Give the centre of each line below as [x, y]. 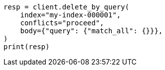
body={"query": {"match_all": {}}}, [91, 31]
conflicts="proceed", [62, 23]
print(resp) [27, 47]
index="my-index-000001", [71, 15]
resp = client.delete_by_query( [66, 7]
